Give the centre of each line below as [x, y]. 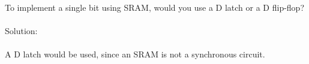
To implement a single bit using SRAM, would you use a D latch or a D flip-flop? [155, 7]
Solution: [21, 31]
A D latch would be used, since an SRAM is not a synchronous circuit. [135, 54]
